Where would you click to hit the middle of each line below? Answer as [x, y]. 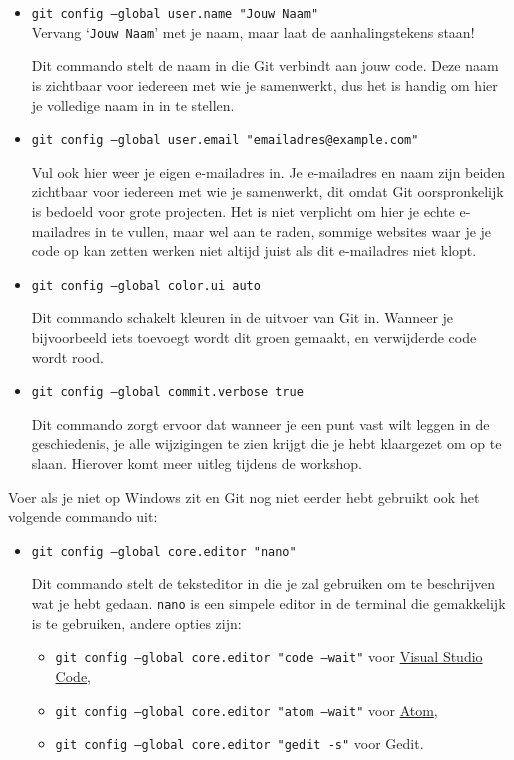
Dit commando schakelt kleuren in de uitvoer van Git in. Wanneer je [242, 317]
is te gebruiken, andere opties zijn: [136, 622]
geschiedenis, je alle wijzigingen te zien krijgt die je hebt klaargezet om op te [266, 443]
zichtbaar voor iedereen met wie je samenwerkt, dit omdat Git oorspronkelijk [267, 191]
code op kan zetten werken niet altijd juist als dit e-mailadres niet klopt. [254, 250]
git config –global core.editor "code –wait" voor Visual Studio [269, 656]
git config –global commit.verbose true [167, 392]
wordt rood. [67, 356]
